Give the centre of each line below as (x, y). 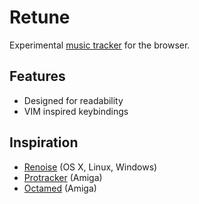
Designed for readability (73, 100)
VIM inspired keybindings (76, 111)
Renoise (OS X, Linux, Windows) (90, 167)
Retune (40, 17)
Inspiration (44, 142)
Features (37, 76)
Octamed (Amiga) (60, 188)
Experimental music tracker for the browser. (100, 45)
